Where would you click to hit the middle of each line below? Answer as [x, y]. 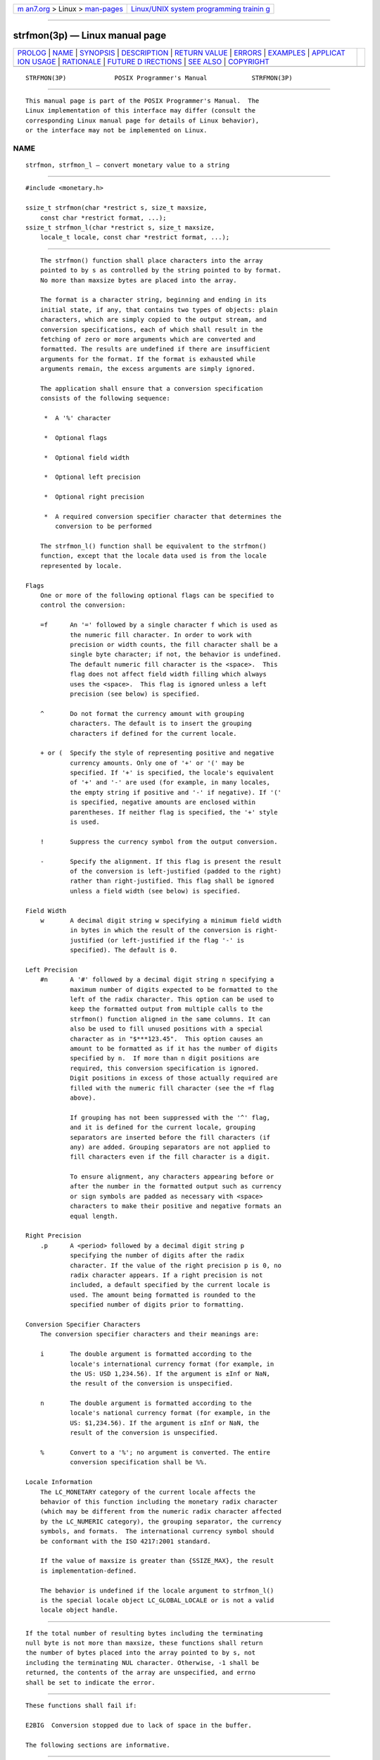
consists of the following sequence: [105, 398]
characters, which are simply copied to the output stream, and [153, 320]
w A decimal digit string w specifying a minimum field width [160, 920]
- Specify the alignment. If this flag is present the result [160, 861]
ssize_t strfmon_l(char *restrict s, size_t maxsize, [120, 227]
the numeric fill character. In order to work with [161, 635]
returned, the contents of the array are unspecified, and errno [141, 1673]
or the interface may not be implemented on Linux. [116, 131]
